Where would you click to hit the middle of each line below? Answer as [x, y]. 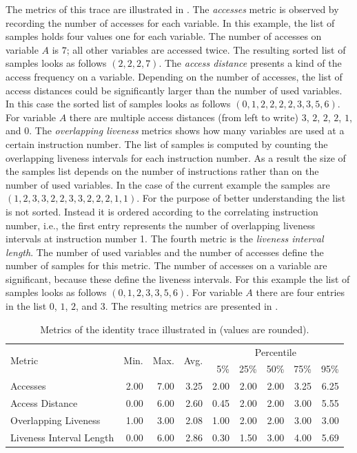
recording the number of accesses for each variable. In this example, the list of [170, 22]
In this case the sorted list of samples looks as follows [118, 104]
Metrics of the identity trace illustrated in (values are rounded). [175, 329]
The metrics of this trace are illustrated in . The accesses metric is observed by [172, 9]
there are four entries [300, 292]
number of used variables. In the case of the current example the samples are [168, 184]
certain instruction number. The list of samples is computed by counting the [167, 144]
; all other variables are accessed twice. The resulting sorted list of [206, 49]
